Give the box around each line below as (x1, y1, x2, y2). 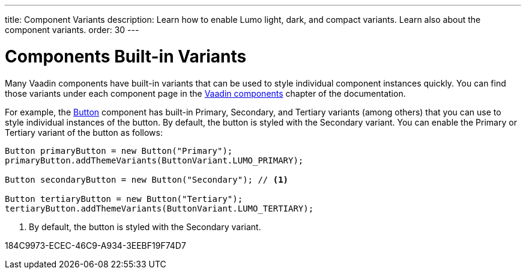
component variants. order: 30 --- (5, 25, 139, 35)
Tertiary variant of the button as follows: (5, 127, 163, 138)
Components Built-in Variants (5, 46, 247, 67)
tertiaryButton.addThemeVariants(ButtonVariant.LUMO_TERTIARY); (5, 203, 314, 213)
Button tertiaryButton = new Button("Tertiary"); (5, 193, 243, 204)
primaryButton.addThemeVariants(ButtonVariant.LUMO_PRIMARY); (5, 155, 304, 165)
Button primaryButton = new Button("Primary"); (5, 145, 233, 156)
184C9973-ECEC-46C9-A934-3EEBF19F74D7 (5, 240, 186, 251)
